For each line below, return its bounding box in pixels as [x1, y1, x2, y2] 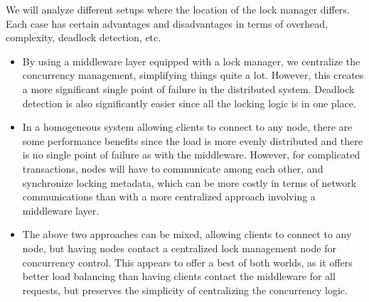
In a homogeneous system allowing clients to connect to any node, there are [22, 119, 353, 134]
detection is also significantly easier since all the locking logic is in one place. [22, 95, 356, 110]
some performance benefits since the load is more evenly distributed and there [22, 133, 363, 148]
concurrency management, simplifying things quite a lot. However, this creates [22, 68, 364, 82]
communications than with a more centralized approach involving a [22, 189, 316, 204]
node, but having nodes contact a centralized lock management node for [22, 240, 336, 255]
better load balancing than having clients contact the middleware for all [22, 269, 336, 284]
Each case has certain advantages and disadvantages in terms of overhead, [6, 16, 328, 31]
